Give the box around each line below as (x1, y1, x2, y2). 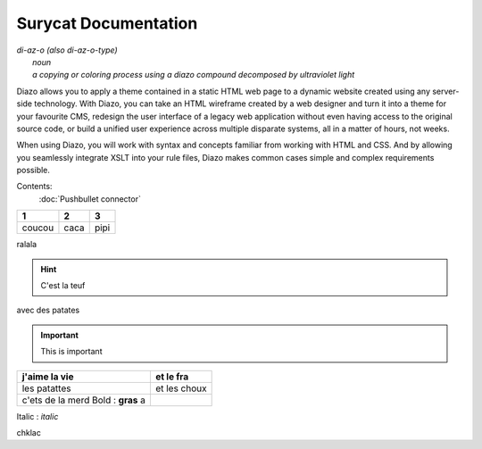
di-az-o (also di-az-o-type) (16, 45, 118, 55)
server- (431, 86, 460, 96)
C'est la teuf (40, 280, 86, 291)
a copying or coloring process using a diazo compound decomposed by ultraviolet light (32, 70, 355, 80)
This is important (40, 346, 103, 357)
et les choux (154, 382, 207, 395)
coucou (21, 221, 54, 234)
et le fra (154, 370, 189, 383)
